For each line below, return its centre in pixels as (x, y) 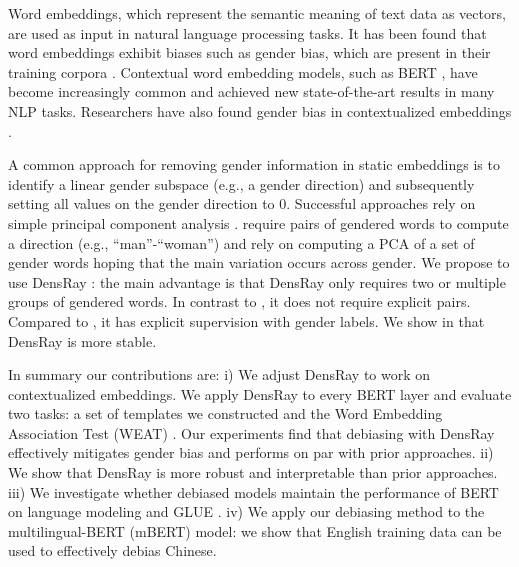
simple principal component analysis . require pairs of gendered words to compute (258, 222)
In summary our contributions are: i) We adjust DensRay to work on (219, 374)
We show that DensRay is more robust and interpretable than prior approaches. (253, 472)
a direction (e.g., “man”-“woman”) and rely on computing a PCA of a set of (241, 242)
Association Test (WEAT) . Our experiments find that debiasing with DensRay (251, 432)
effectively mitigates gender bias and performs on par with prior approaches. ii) (251, 452)
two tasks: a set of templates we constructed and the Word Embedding (225, 413)
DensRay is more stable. (82, 340)
